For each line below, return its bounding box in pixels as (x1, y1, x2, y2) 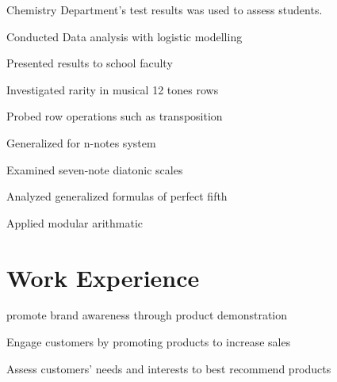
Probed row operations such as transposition (6, 108, 223, 124)
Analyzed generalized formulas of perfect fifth (6, 188, 228, 204)
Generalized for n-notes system (6, 134, 156, 151)
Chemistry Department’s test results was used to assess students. (6, 2, 323, 17)
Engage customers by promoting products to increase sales (6, 334, 291, 350)
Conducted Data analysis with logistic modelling (6, 28, 243, 44)
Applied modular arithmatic (6, 214, 144, 231)
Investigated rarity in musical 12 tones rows (6, 81, 219, 97)
